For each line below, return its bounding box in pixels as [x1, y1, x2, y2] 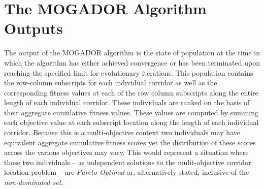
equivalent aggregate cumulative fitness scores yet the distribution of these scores [4, 137, 256, 147]
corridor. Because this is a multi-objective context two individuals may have [4, 127, 240, 138]
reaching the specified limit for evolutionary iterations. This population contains [4, 67, 253, 78]
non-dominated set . [4, 177, 63, 187]
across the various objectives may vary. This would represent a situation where [4, 147, 249, 157]
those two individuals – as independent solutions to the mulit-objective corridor [4, 156, 251, 167]
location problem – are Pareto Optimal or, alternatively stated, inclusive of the [4, 167, 249, 177]
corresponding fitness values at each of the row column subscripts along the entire [4, 87, 258, 98]
